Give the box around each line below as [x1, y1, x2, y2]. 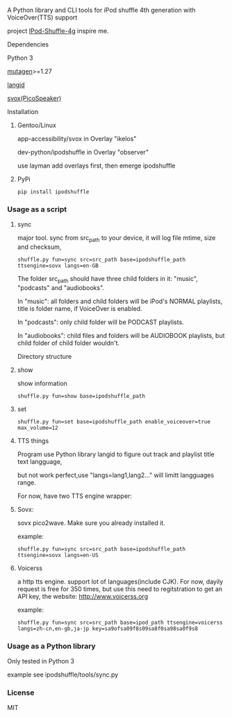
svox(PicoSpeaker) [7, 94, 62, 102]
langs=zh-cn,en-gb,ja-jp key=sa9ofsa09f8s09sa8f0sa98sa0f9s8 [17, 625, 199, 632]
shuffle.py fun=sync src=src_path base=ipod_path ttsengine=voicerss [17, 619, 224, 626]
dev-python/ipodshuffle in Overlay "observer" [17, 148, 149, 156]
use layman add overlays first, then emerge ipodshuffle [17, 161, 176, 170]
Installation [7, 108, 39, 115]
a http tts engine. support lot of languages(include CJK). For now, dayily [17, 577, 224, 586]
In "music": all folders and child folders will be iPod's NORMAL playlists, [17, 297, 223, 305]
